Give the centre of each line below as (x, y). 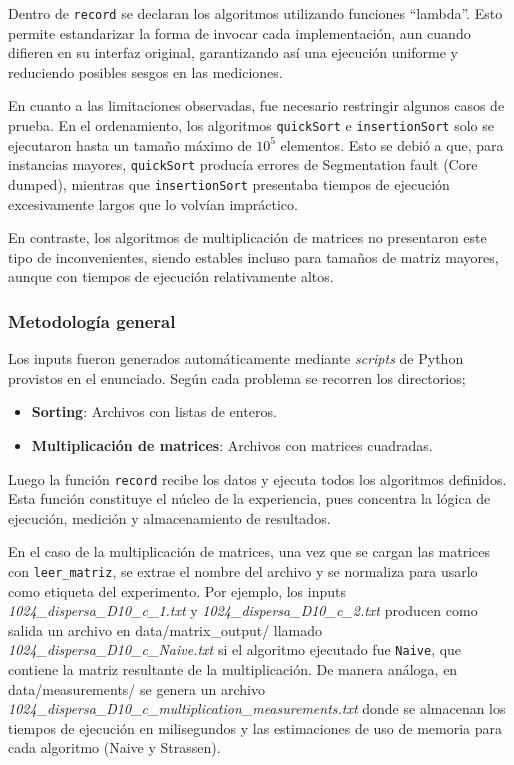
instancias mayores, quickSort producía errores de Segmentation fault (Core (243, 164)
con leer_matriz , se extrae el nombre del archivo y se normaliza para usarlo (243, 571)
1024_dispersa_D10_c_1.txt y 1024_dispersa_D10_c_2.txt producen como (243, 610)
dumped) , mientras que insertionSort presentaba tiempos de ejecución (229, 183)
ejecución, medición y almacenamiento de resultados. (169, 517)
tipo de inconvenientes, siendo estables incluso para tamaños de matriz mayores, (253, 256)
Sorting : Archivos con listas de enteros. (154, 411)
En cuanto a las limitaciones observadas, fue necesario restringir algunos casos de (256, 105)
